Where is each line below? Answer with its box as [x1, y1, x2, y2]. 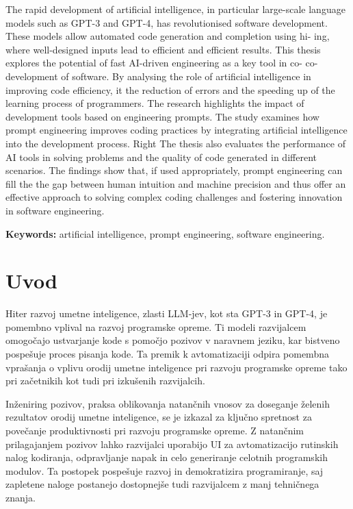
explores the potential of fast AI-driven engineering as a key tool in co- [5, 55, 302, 70]
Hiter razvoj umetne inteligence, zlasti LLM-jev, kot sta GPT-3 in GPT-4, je [5, 306, 328, 321]
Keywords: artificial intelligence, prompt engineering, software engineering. [5, 226, 325, 240]
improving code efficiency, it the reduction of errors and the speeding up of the [5, 82, 335, 97]
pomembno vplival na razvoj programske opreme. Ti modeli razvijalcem [5, 319, 306, 334]
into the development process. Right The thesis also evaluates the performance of [5, 136, 345, 150]
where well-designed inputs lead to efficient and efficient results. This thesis [5, 42, 321, 56]
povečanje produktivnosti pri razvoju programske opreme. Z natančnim [5, 423, 304, 437]
